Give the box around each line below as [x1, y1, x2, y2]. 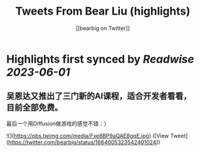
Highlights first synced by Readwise [6, 52, 194, 66]
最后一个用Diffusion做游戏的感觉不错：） [6, 120, 110, 127]
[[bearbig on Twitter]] [75, 24, 130, 32]
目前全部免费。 [6, 103, 63, 113]
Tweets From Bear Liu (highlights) [15, 4, 191, 18]
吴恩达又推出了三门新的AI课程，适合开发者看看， [6, 91, 191, 101]
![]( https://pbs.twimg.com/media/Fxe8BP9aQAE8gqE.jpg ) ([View [6, 132, 169, 139]
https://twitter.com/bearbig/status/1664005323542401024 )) [8, 139, 161, 146]
